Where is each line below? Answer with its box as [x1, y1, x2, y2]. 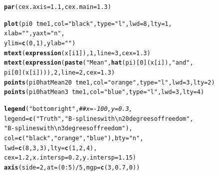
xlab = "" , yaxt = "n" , [4, 30, 65, 37]
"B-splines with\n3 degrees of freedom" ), [4, 125, 133, 132]
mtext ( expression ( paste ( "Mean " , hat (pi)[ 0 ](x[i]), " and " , [4, 59, 194, 67]
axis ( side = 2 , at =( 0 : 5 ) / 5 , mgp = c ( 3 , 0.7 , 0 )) [4, 164, 140, 171]
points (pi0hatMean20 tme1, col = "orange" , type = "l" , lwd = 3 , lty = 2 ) [4, 79, 215, 86]
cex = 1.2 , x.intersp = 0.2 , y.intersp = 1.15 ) [4, 154, 136, 162]
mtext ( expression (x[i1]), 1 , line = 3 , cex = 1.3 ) [4, 49, 151, 57]
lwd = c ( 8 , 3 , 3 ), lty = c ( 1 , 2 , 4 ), [4, 144, 97, 152]
